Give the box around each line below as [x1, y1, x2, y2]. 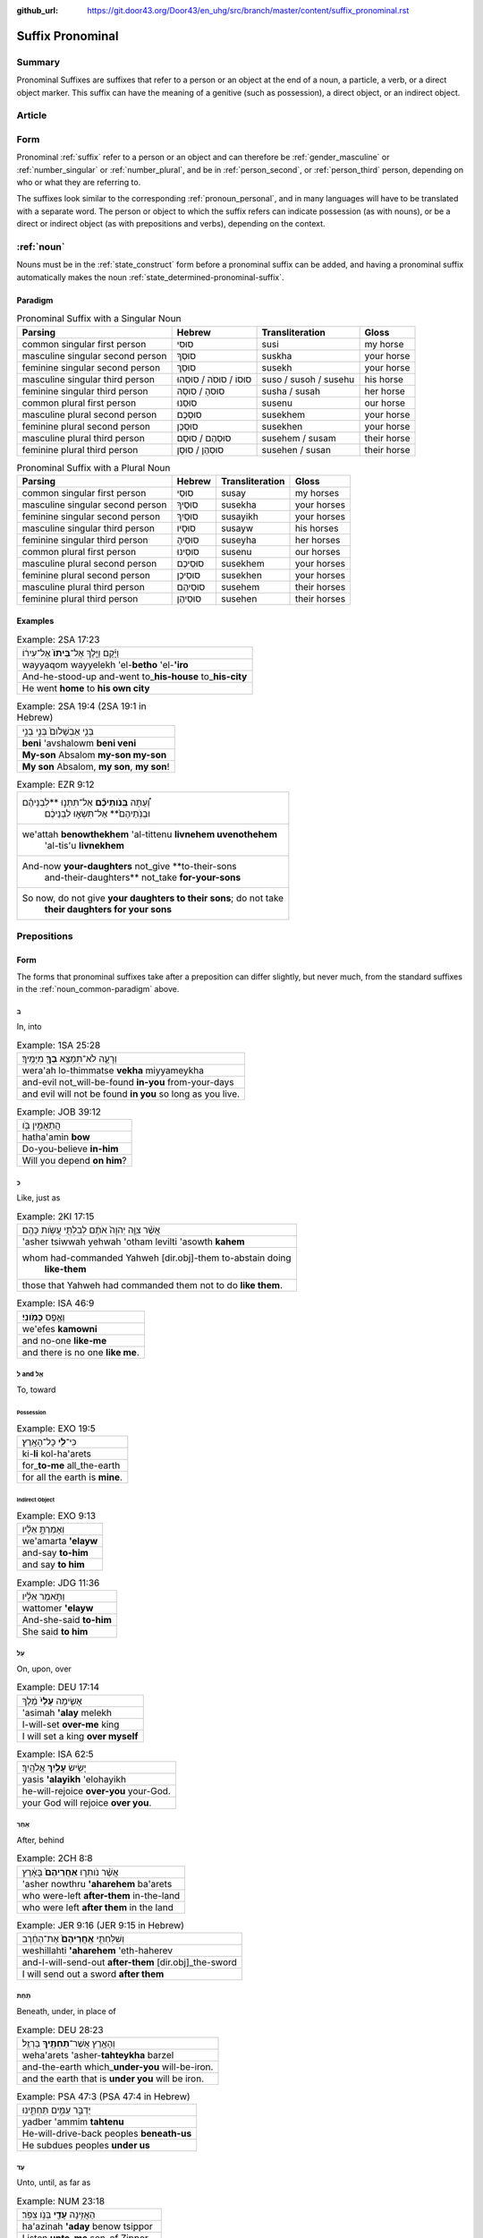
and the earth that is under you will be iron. [21, 2072, 205, 2085]
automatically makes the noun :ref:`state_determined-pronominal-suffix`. [16, 271, 284, 282]
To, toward [16, 1384, 56, 1395]
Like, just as [16, 1192, 61, 1203]
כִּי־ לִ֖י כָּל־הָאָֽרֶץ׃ [21, 1436, 77, 1448]
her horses [294, 534, 341, 546]
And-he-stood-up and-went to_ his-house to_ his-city [21, 671, 248, 683]
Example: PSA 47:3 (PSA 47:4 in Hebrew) [16, 2090, 191, 2103]
